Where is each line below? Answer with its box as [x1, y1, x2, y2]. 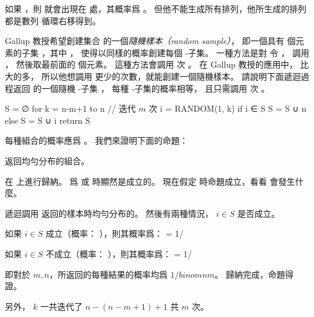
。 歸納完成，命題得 [214, 267, 294, 280]
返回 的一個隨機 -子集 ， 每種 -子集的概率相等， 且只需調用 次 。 [13, 82, 270, 94]
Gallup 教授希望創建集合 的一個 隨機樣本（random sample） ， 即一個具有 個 [5, 34, 296, 47]
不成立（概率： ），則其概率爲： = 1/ [45, 247, 192, 260]
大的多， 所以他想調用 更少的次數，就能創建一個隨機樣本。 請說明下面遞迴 [5, 69, 301, 82]
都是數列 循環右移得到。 [5, 14, 101, 27]
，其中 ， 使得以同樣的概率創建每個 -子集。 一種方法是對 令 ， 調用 [41, 46, 309, 59]
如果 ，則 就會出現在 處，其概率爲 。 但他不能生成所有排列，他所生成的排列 [5, 2, 307, 14]
